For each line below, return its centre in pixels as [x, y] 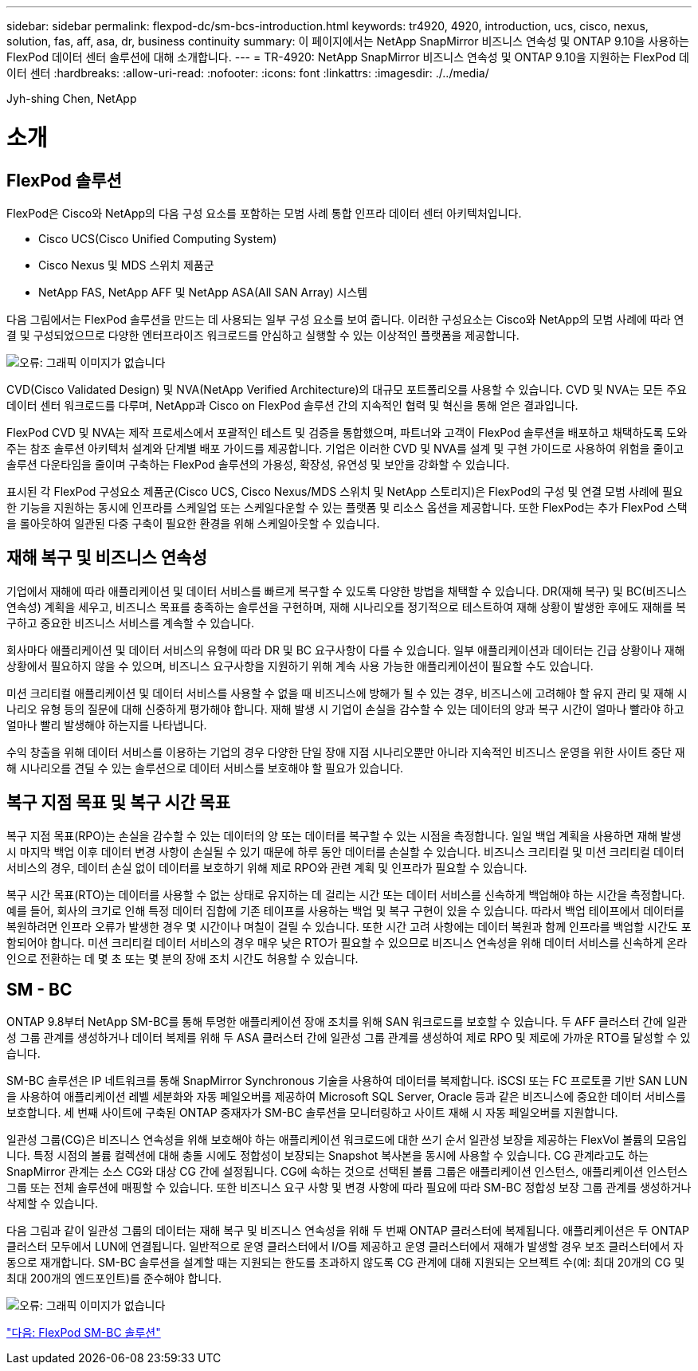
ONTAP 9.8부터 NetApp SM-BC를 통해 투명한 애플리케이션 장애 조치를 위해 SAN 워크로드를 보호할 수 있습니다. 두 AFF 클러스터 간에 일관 [347, 1022]
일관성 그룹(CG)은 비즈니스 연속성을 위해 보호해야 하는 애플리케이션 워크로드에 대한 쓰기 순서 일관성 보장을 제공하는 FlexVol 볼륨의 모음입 [347, 1140]
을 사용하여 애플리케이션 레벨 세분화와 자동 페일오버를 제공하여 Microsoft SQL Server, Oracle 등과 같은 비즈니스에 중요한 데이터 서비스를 [346, 1097]
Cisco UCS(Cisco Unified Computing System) [158, 238]
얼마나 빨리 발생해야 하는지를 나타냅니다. [107, 725]
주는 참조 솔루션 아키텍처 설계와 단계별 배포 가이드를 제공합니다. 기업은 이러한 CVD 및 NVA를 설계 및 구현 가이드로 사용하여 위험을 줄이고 [345, 448]
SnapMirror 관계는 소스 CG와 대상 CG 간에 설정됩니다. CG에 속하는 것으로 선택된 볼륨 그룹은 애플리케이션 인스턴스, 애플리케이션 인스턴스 [347, 1172]
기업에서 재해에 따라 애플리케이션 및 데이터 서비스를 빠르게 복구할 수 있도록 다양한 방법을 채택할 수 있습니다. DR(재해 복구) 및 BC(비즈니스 [347, 591]
